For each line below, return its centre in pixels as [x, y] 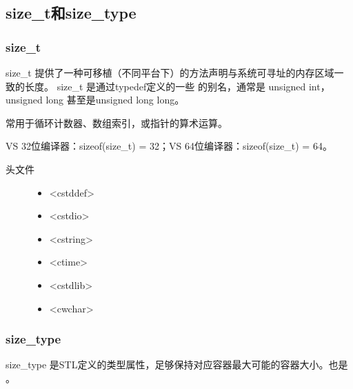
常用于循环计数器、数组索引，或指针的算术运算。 [117, 122]
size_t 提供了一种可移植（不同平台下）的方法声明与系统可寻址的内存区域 [170, 72]
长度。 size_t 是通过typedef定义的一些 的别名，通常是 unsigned [165, 86]
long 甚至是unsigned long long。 [115, 100]
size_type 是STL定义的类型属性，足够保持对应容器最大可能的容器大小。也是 [177, 365]
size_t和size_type [71, 13]
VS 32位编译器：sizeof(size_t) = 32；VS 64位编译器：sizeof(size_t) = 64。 [169, 146]
